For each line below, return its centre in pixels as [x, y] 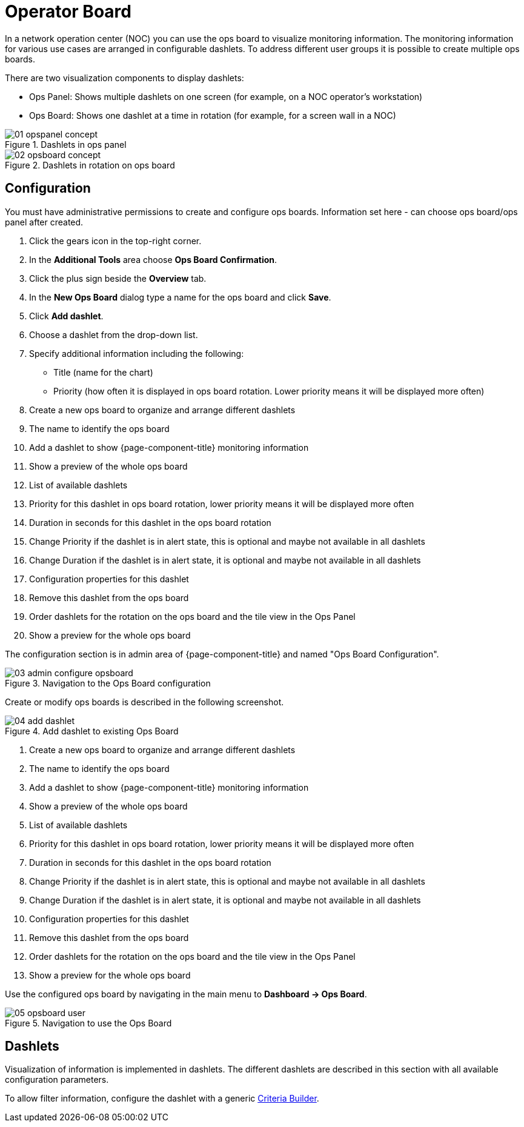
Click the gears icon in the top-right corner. [115, 241]
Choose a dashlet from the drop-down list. [114, 334]
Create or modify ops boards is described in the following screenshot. [144, 702]
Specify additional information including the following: [137, 353]
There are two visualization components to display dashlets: [124, 78]
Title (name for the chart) [103, 372]
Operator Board [68, 12]
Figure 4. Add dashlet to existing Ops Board [92, 731]
